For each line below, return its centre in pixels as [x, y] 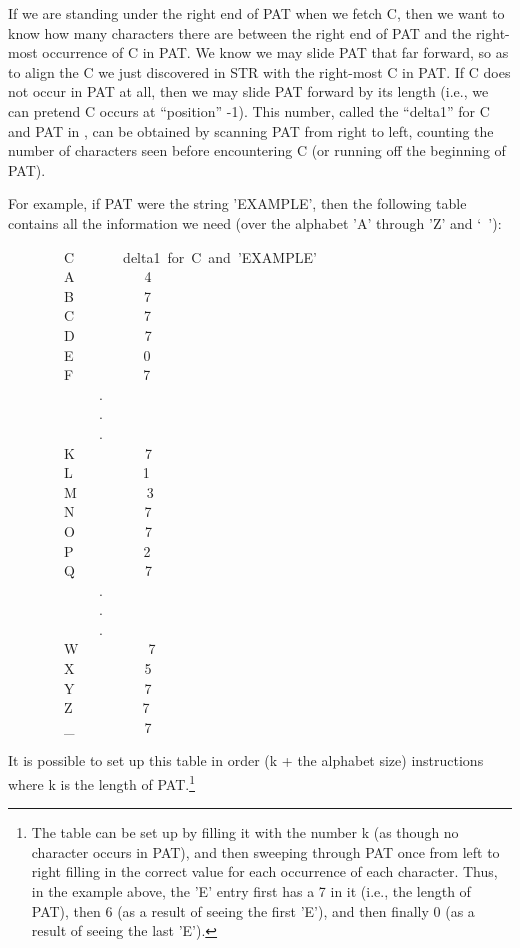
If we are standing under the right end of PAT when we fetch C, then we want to [256, 13]
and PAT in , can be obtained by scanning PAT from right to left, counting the [251, 130]
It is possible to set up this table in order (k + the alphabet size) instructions [246, 760]
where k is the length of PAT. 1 [101, 782]
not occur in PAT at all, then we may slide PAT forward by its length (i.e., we [248, 91]
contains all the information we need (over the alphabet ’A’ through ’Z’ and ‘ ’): [255, 222]
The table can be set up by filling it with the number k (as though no [245, 832]
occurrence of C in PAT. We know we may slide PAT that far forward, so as [275, 52]
